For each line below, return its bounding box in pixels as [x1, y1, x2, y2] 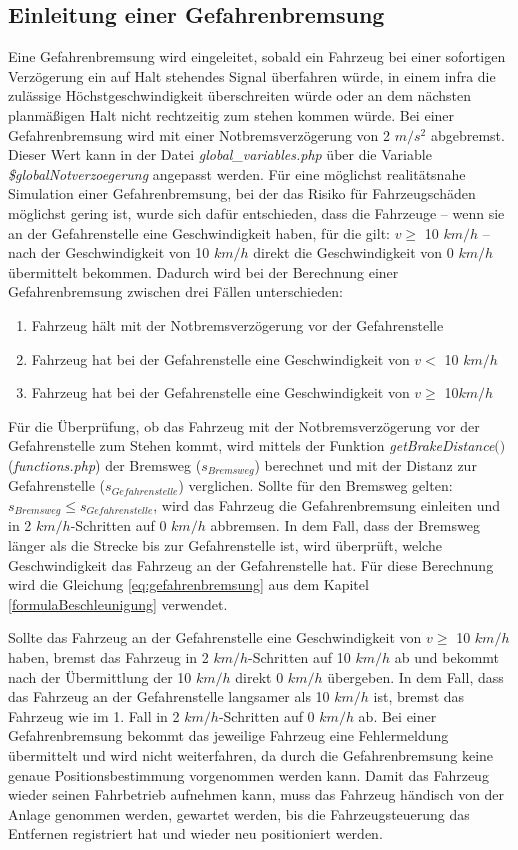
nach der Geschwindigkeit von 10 [8, 242, 210, 263]
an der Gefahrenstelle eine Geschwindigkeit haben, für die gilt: [8, 222, 390, 243]
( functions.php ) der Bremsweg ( [8, 454, 202, 475]
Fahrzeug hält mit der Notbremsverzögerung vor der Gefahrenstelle [31, 314, 444, 335]
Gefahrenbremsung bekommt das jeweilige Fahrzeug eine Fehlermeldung [8, 725, 449, 746]
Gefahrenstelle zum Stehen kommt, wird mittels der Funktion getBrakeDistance [8, 435, 495, 456]
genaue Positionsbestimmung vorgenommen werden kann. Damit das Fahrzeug [8, 764, 489, 785]
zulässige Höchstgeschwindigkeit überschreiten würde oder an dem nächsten [8, 85, 471, 106]
